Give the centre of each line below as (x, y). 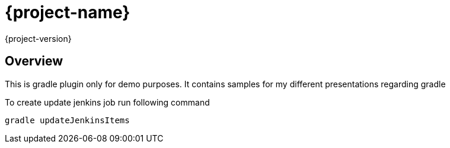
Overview (34, 61)
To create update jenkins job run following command (107, 102)
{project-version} (38, 38)
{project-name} (68, 12)
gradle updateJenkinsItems (67, 120)
